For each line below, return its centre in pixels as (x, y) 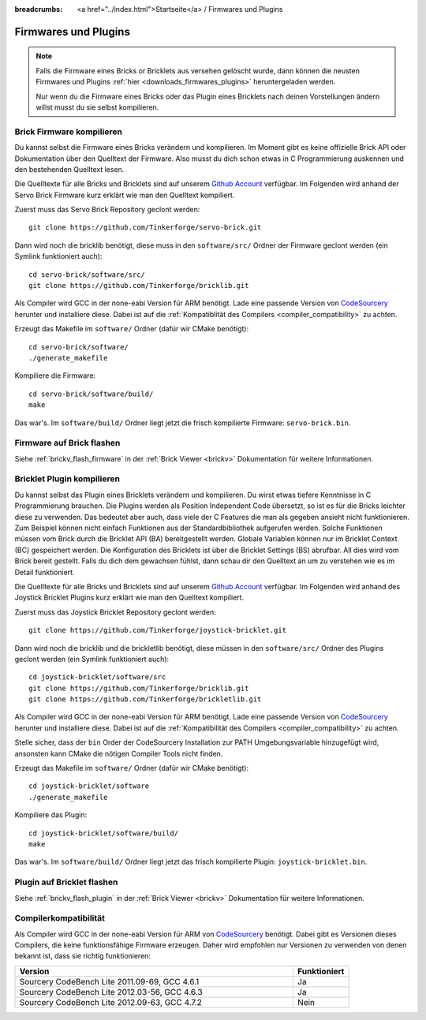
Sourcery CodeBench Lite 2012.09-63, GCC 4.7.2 (111, 1002)
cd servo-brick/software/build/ (91, 394)
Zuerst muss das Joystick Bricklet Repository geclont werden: (115, 612)
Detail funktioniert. (45, 572)
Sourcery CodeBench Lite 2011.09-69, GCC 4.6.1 (109, 981)
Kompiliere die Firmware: (55, 375)
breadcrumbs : (39, 9)
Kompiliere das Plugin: (51, 815)
